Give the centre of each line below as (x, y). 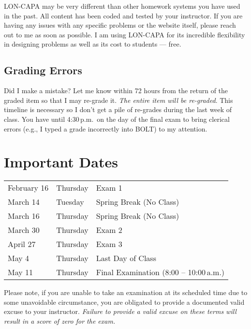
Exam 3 (109, 244)
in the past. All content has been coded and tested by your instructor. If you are (123, 15)
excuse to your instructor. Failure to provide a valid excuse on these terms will (120, 311)
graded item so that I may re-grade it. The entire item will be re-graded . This (118, 100)
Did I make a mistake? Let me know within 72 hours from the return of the (116, 90)
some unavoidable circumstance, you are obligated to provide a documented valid (124, 302)
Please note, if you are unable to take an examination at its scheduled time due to (126, 292)
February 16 (28, 188)
